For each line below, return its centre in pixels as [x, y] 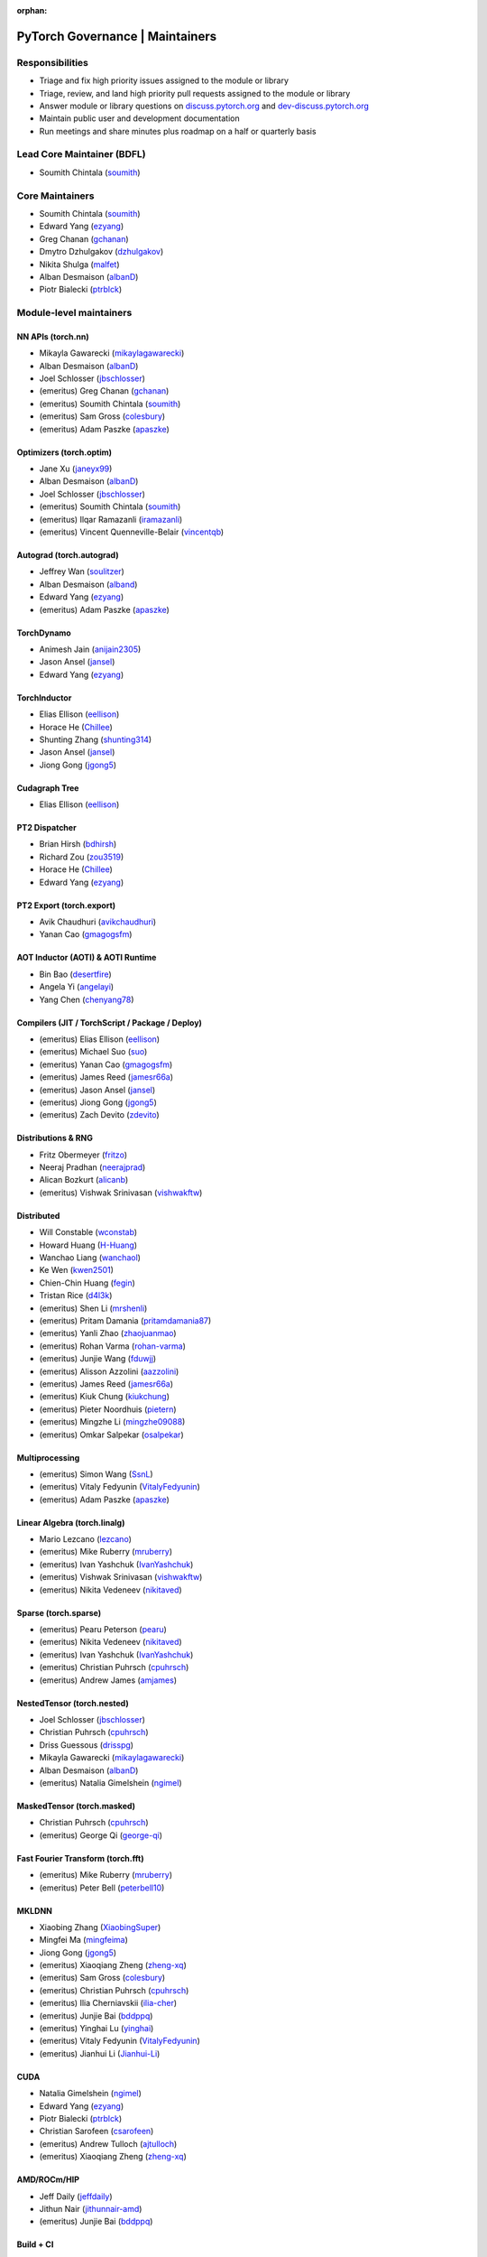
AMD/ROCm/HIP [48, 2179]
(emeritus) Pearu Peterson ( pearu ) [103, 1630]
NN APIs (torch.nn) [53, 336]
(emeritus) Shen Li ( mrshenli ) [93, 1308]
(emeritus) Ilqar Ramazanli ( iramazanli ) [111, 519]
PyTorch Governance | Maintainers [116, 36]
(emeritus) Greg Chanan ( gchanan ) [104, 391]
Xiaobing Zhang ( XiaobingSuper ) [100, 1927]
